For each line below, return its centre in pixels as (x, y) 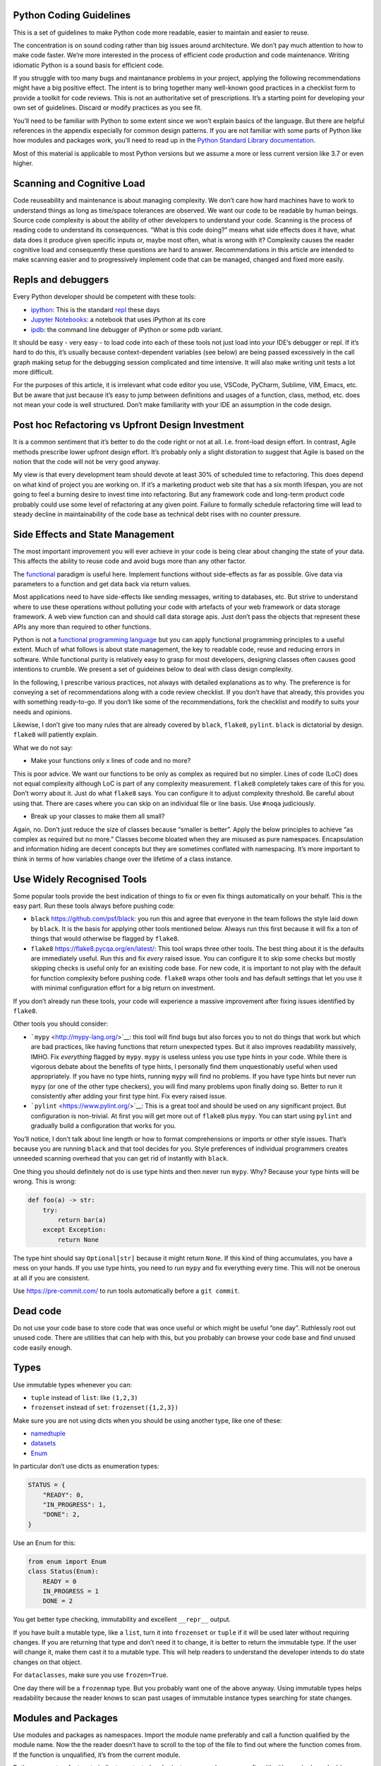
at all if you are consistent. (51, 1278)
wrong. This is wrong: (45, 1181)
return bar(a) (82, 1220)
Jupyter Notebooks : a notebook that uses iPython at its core (118, 320)
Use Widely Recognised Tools (80, 879)
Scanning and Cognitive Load (79, 184)
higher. (23, 163)
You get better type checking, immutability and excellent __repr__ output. (122, 1619)
